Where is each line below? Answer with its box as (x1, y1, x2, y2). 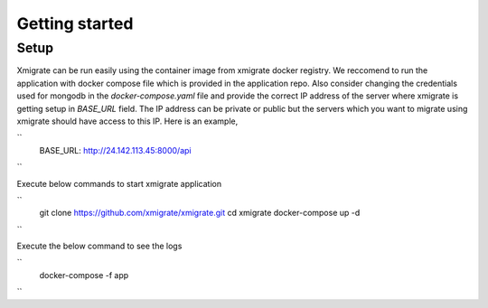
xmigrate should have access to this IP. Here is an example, (16, 116, 239, 126)
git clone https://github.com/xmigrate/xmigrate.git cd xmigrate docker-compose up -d (39, 208, 361, 219)
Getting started (16, 14, 134, 33)
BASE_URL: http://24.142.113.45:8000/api (39, 145, 192, 155)
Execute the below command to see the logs (16, 240, 183, 252)
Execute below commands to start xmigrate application (16, 178, 221, 189)
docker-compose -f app (39, 269, 129, 280)
